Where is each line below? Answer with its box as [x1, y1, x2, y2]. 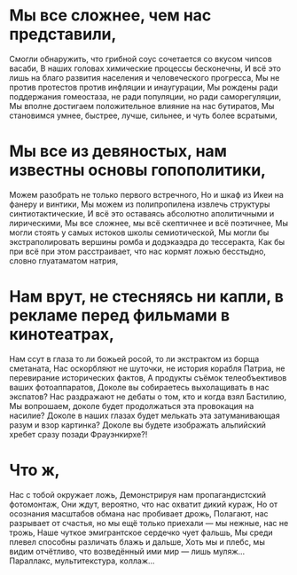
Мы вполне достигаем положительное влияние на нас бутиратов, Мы [9, 100, 275, 111]
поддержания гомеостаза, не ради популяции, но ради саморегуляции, [9, 91, 282, 102]
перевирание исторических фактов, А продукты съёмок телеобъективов [9, 372, 287, 382]
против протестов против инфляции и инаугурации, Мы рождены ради [9, 82, 278, 92]
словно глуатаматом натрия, [9, 255, 119, 266]
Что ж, [9, 461, 60, 480]
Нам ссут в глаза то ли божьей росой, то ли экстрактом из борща [9, 353, 260, 364]
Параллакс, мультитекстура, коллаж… [9, 555, 155, 566]
